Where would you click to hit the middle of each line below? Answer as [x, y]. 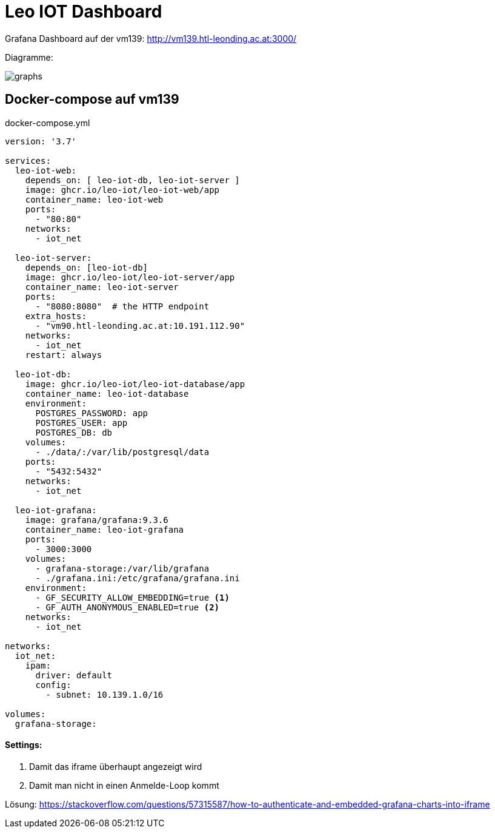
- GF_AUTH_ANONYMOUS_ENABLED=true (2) [128, 607]
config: [53, 685]
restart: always [64, 355]
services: [28, 160]
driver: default [74, 675]
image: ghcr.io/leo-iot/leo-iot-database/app [135, 384]
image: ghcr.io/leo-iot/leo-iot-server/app [130, 277]
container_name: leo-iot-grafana [105, 529]
